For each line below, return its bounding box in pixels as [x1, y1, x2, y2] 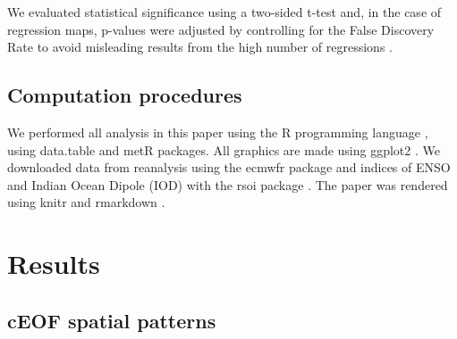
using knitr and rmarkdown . [7, 193, 165, 211]
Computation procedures [7, 81, 242, 109]
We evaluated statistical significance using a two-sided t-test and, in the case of [7, 3, 442, 21]
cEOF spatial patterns [7, 306, 216, 334]
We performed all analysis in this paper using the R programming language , [7, 122, 428, 141]
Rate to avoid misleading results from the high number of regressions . [7, 37, 393, 56]
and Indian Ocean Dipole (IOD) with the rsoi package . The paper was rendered [7, 175, 448, 194]
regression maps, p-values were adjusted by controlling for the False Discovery [7, 20, 435, 38]
